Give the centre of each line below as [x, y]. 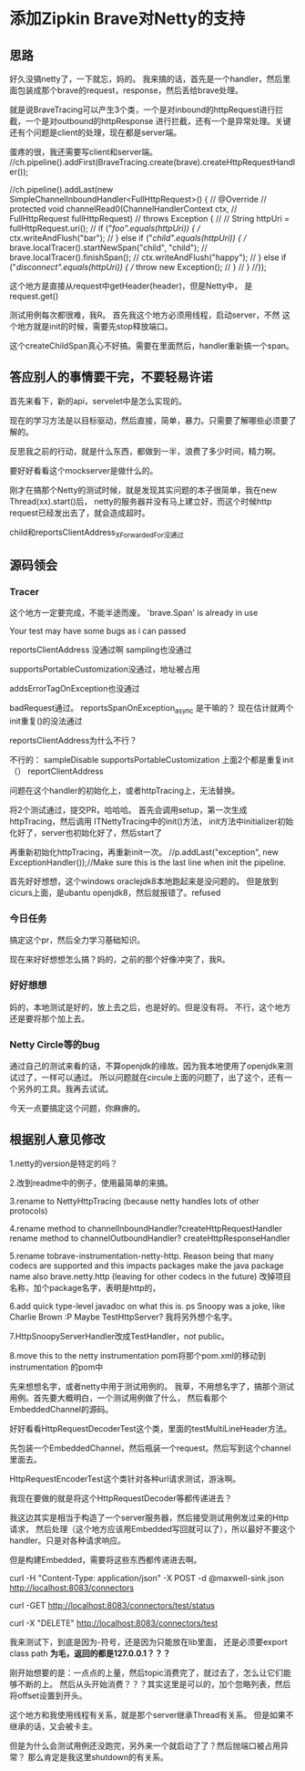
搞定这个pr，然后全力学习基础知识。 [77, 940]
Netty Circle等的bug [55, 1044]
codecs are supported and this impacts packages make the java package [147, 1266]
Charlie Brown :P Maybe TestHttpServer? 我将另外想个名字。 [123, 1317]
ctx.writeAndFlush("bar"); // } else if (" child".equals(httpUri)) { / [128, 238]
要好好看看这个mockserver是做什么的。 [84, 470]
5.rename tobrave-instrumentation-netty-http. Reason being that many [142, 1255]
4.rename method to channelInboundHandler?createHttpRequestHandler [146, 1228]
